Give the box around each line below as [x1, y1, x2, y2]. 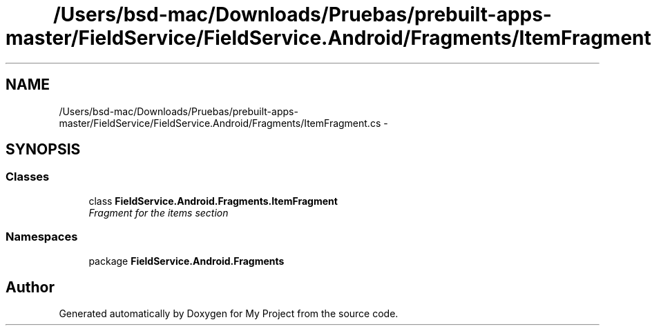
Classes [6, 170, 50, 184]
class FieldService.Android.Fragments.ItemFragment [88, 194, 338, 207]
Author [6, 278, 55, 296]
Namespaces [6, 230, 78, 244]
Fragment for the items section [88, 206, 229, 219]
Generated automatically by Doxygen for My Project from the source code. [59, 308, 399, 320]
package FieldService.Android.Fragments [88, 254, 285, 267]
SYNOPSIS [6, 141, 81, 159]
